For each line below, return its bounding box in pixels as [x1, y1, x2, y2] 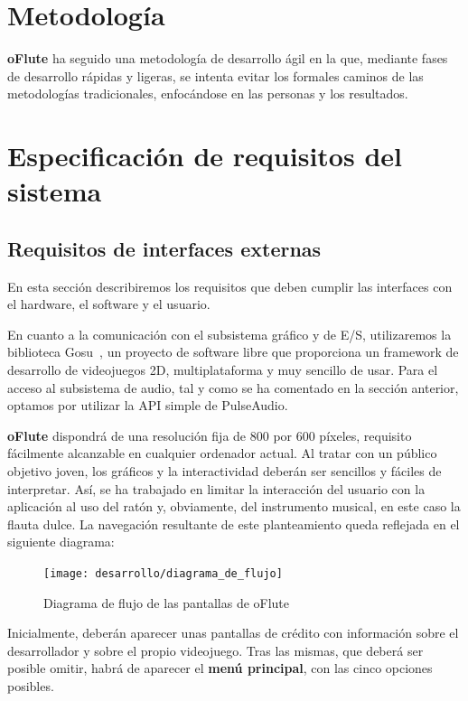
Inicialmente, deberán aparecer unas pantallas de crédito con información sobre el [7, 623, 459, 642]
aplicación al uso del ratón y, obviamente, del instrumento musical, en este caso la [7, 497, 461, 516]
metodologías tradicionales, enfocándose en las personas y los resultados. [7, 84, 408, 103]
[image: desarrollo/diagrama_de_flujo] [43, 566, 283, 580]
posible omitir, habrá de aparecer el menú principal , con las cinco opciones [7, 659, 433, 678]
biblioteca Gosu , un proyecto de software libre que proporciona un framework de [7, 342, 459, 361]
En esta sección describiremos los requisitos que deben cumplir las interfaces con [7, 276, 453, 295]
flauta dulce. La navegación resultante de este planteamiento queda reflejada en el [7, 514, 460, 533]
